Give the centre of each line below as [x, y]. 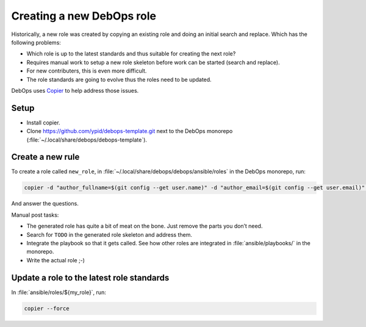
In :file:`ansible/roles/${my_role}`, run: [59, 292]
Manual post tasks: [35, 215]
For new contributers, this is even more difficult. [87, 71]
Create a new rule [45, 157]
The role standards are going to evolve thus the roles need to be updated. [119, 79]
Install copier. [43, 123]
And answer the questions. [45, 204]
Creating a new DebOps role [84, 16]
